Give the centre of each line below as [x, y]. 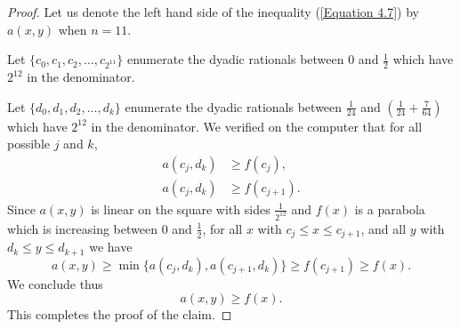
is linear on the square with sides [181, 209]
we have [111, 247]
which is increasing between [82, 228]
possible [28, 144]
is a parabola [390, 209]
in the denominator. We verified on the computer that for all [257, 126]
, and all [383, 228]
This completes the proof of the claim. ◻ [120, 314]
